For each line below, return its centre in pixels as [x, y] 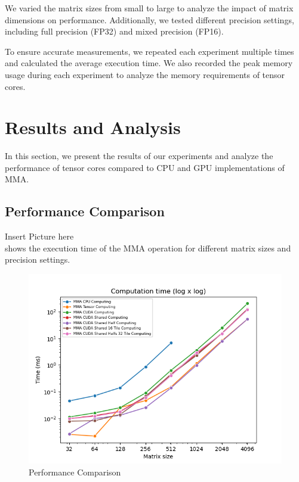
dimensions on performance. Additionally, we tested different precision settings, [149, 19]
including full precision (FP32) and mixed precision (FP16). [114, 31]
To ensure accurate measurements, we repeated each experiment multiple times [149, 51]
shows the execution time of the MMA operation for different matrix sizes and [148, 248]
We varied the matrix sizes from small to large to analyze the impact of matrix [149, 8]
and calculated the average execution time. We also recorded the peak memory [149, 63]
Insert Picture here [39, 236]
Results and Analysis [93, 127]
